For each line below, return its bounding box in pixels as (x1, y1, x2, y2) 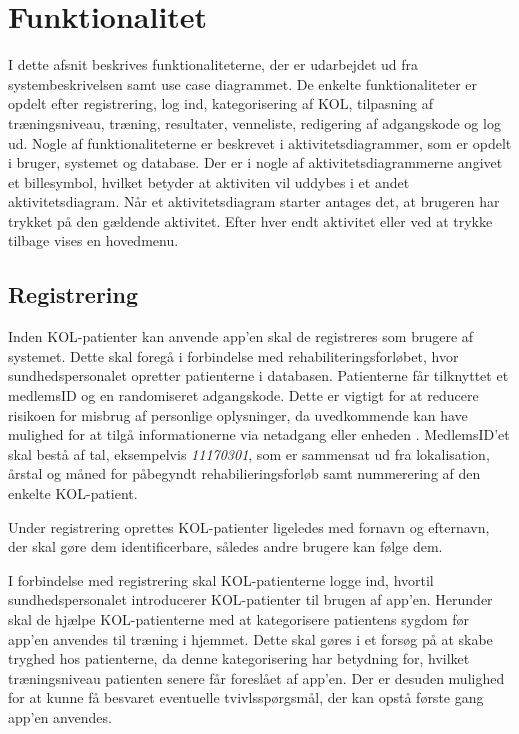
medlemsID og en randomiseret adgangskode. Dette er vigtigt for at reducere (8, 385, 479, 406)
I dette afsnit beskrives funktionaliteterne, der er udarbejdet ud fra (8, 54, 419, 75)
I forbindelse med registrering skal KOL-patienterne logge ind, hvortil (8, 569, 434, 590)
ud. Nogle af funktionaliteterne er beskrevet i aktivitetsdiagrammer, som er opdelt (8, 132, 512, 153)
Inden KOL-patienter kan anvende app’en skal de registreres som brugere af (8, 326, 474, 347)
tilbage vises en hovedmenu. (8, 230, 179, 251)
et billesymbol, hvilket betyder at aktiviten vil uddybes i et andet (8, 171, 410, 192)
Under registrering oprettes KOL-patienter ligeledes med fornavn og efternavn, (8, 516, 490, 537)
